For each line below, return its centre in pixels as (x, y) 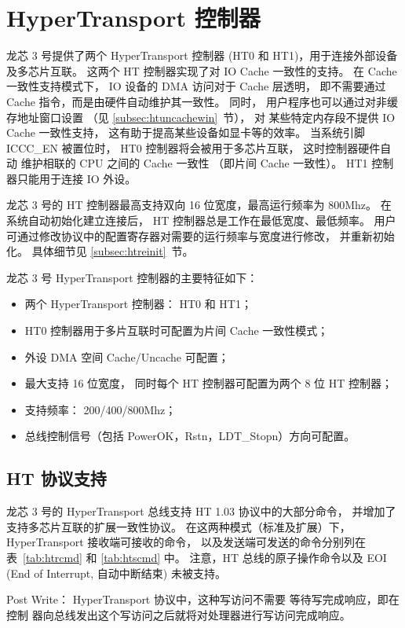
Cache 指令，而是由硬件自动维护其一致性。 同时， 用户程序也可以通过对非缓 (202, 101)
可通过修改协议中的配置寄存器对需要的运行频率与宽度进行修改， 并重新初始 (201, 235)
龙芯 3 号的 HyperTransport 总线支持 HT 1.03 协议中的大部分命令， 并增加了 (201, 511)
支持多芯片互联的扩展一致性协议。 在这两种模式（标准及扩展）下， (179, 526)
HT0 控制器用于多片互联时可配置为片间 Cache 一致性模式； (177, 331)
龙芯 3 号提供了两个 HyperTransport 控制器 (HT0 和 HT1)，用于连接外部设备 (202, 55)
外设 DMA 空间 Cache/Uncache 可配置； (127, 356)
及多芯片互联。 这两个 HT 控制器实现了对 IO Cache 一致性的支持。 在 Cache (202, 70)
